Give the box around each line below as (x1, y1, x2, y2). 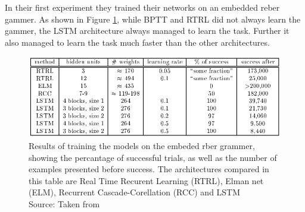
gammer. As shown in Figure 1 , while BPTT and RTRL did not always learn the (5, 12, 301, 25)
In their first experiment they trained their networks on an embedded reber (5, 1, 280, 13)
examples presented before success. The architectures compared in (29, 163, 269, 175)
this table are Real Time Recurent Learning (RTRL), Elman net (29, 174, 264, 186)
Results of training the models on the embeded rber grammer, (29, 140, 255, 152)
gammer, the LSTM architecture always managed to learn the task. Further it (5, 24, 290, 37)
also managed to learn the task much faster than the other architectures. (5, 36, 270, 48)
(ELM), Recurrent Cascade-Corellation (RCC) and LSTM (29, 186, 241, 198)
